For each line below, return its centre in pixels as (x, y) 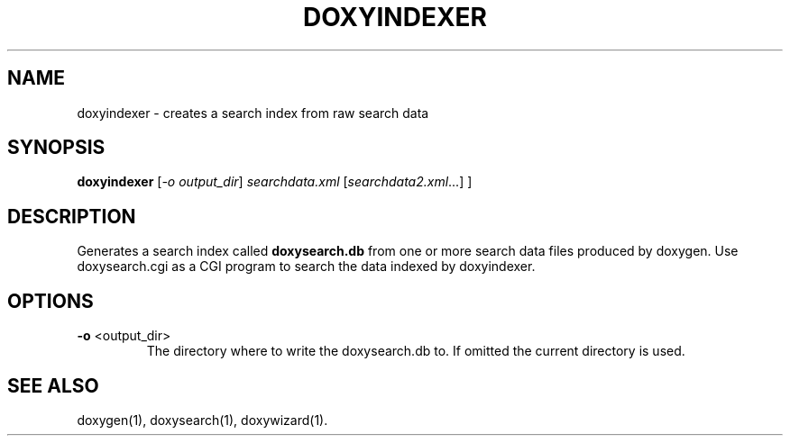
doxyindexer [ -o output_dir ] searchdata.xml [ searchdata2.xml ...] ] (275, 182)
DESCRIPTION (72, 216)
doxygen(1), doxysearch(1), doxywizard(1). (202, 420)
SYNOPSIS (56, 148)
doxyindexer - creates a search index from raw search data (253, 113)
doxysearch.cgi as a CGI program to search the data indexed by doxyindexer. (306, 267)
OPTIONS (51, 301)
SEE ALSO (53, 385)
